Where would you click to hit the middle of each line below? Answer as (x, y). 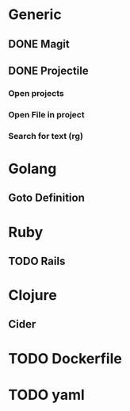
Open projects (36, 93)
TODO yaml (46, 395)
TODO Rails (37, 261)
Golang (32, 169)
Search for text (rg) (46, 136)
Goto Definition (46, 198)
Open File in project (46, 114)
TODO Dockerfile (65, 358)
